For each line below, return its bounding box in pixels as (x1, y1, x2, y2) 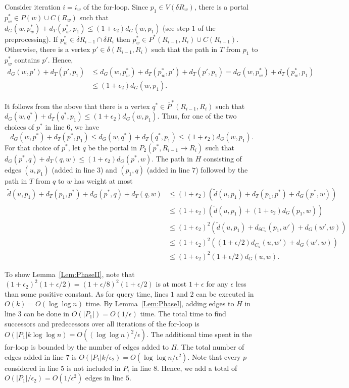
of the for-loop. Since (83, 2, 148, 12)
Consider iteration (5, 2, 61, 12)
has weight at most (74, 175, 133, 186)
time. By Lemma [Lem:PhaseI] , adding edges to (85, 298, 234, 309)
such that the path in (151, 44, 218, 54)
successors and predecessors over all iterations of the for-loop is (5, 318, 200, 328)
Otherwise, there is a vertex (5, 44, 90, 54)
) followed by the (195, 164, 248, 175)
